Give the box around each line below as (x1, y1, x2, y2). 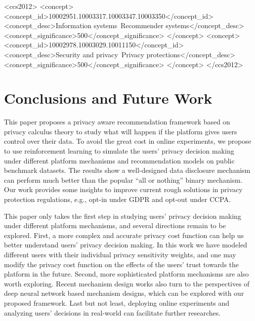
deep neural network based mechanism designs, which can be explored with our (4, 288, 244, 298)
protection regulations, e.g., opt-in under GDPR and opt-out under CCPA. (4, 194, 231, 204)
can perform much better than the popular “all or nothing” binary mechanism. (4, 174, 243, 185)
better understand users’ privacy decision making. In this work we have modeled (4, 240, 248, 250)
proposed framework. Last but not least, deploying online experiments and (4, 297, 230, 308)
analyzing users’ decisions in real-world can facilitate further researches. (4, 307, 221, 318)
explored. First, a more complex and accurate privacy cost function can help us (4, 230, 244, 240)
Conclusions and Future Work (4, 88, 212, 108)
